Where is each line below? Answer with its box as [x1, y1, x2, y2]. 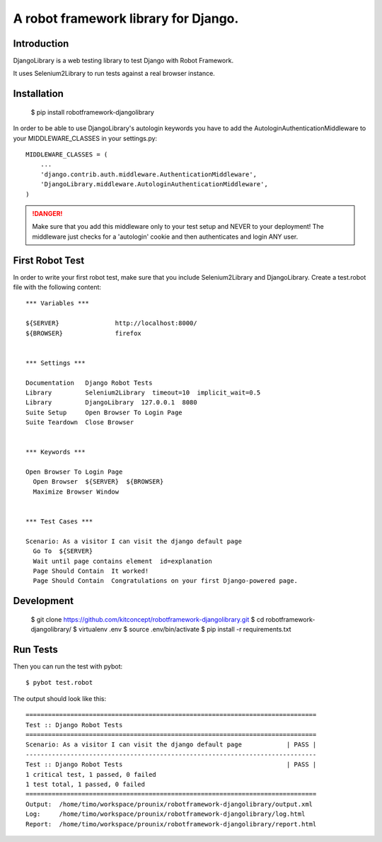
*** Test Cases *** [25, 518, 93, 525]
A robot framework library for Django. [13, 11, 239, 26]
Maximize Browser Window [33, 487, 120, 496]
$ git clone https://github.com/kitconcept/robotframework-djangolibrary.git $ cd [30, 615, 265, 623]
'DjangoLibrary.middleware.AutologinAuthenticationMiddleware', [40, 181, 268, 188]
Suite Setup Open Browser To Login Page [25, 408, 183, 416]
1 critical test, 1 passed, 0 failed [25, 770, 157, 778]
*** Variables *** [25, 300, 90, 307]
